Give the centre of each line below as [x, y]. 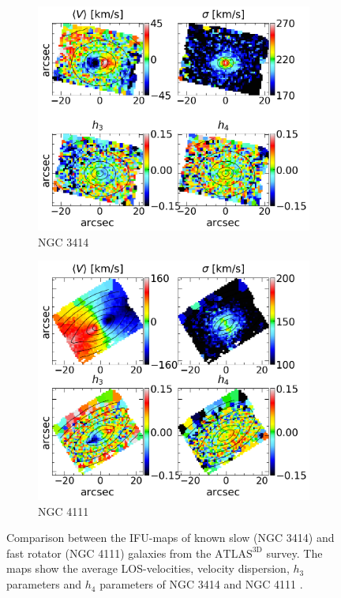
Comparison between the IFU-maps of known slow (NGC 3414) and [170, 538]
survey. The [294, 553]
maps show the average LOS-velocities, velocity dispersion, [148, 568]
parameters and [44, 584]
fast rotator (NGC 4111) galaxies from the [109, 553]
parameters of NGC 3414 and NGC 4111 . [201, 584]
